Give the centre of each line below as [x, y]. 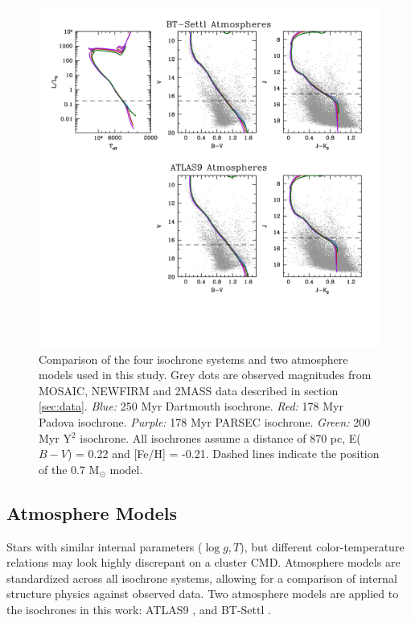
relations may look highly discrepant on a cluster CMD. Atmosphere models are [203, 562]
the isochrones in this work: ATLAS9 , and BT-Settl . [139, 609]
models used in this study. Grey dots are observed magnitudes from [205, 375]
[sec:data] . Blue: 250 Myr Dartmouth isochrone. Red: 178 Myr [191, 406]
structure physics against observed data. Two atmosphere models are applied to [203, 594]
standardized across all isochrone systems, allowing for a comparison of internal [202, 578]
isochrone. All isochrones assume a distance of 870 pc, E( [220, 437]
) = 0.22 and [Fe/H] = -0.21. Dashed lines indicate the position [223, 454]
